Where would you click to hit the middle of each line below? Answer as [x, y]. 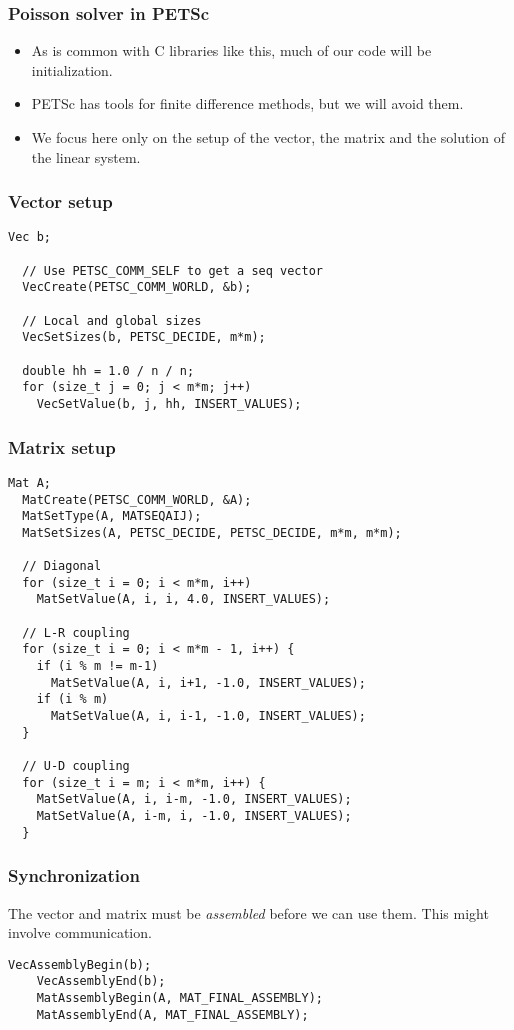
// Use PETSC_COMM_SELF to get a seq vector [172, 270]
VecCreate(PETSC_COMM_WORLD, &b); [137, 287]
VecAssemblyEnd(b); [101, 981]
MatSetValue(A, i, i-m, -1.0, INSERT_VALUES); [194, 799]
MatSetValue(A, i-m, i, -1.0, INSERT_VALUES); [194, 815]
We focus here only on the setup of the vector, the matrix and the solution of [268, 137]
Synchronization [74, 875]
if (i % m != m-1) [97, 666]
